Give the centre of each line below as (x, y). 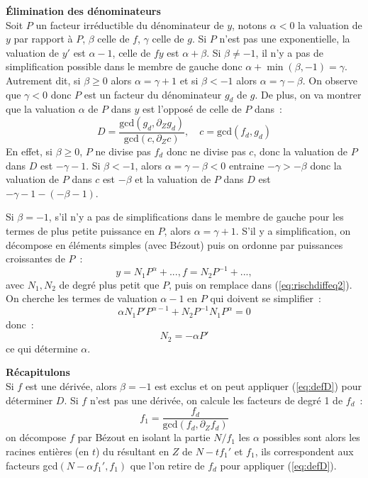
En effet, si (29, 151)
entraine (246, 165)
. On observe (330, 80)
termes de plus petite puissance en (80, 230)
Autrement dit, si (43, 80)
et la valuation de (173, 179)
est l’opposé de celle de (192, 109)
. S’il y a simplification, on (293, 230)
